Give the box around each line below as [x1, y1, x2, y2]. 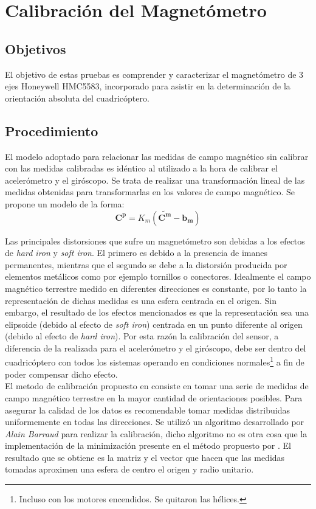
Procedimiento [5, 121, 98, 140]
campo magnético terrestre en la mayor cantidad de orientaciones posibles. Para [5, 391, 303, 404]
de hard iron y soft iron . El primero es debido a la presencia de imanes [5, 246, 268, 259]
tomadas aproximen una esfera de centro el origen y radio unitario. [5, 463, 254, 476]
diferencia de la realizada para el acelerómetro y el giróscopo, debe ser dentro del [5, 341, 306, 354]
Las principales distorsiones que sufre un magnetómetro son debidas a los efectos [5, 234, 305, 247]
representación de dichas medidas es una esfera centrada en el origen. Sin [5, 294, 276, 306]
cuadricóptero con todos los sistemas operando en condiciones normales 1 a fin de [5, 354, 304, 369]
